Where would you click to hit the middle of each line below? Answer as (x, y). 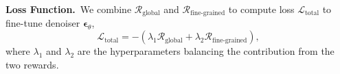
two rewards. (32, 64)
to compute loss (261, 9)
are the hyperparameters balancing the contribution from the (206, 51)
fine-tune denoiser (43, 23)
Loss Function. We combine (69, 9)
